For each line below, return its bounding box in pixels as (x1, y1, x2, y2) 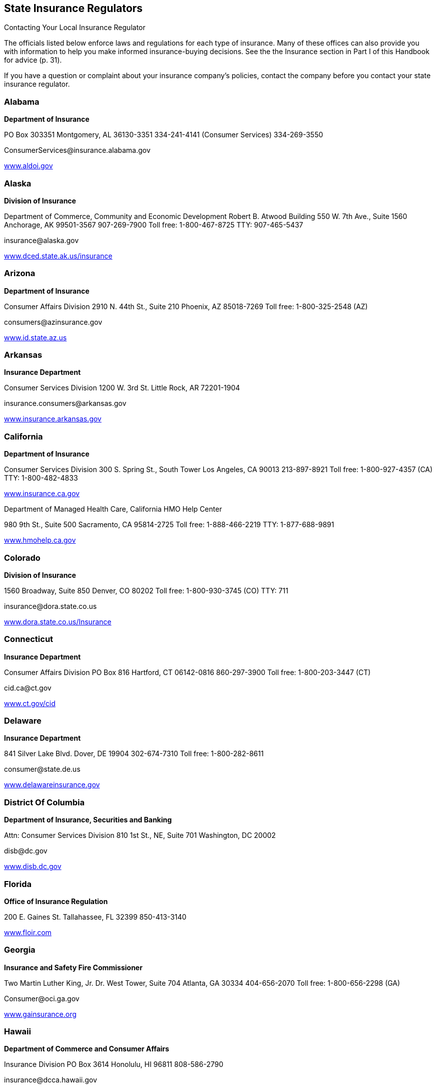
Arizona (4, 268, 36, 279)
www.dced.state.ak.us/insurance (4, 251, 113, 260)
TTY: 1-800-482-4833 (4, 474, 78, 483)
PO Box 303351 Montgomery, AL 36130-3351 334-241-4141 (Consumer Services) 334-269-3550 (4, 130, 323, 139)
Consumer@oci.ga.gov (4, 994, 80, 1003)
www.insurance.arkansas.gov (4, 414, 102, 423)
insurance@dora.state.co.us (4, 601, 97, 610)
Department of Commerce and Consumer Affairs (4, 1044, 169, 1053)
